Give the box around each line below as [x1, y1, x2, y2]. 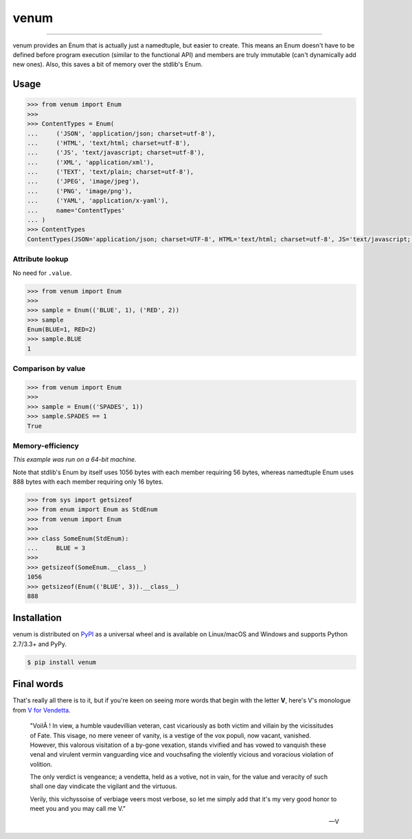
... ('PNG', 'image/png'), [27, 187, 133, 195]
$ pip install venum [27, 658, 96, 666]
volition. [30, 760, 53, 768]
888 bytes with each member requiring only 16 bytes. [12, 478, 164, 486]
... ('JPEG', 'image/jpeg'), [27, 177, 140, 186]
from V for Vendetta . [12, 706, 71, 714]
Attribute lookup [12, 254, 69, 264]
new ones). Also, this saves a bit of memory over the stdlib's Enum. [12, 60, 203, 69]
